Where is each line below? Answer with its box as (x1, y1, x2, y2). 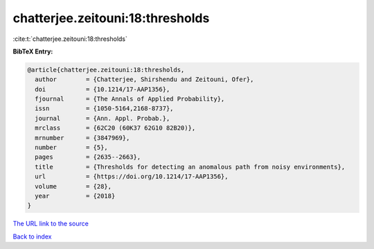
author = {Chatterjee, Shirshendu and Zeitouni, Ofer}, (35, 76, 254, 83)
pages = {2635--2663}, (35, 153, 141, 161)
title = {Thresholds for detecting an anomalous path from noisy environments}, (35, 163, 346, 171)
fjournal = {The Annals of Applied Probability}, (35, 95, 225, 103)
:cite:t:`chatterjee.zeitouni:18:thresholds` (12, 35, 128, 43)
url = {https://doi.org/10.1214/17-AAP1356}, (35, 173, 229, 180)
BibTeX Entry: (12, 47, 53, 55)
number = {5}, (35, 144, 109, 152)
